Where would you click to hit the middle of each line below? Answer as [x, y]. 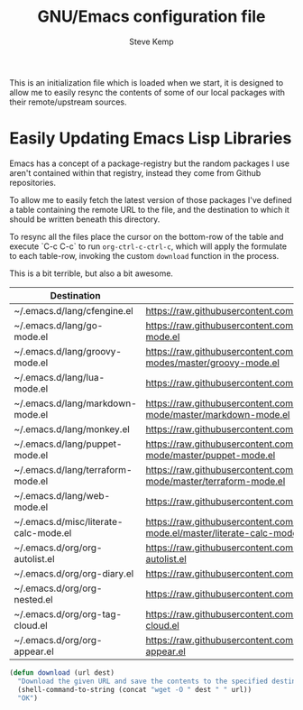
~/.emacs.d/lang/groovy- [68, 351]
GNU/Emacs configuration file [151, 17]
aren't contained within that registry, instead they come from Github [135, 172]
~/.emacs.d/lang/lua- [60, 377]
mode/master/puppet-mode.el [211, 455]
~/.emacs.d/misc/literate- [69, 521]
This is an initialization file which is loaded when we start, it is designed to [147, 82]
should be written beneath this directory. [85, 219]
